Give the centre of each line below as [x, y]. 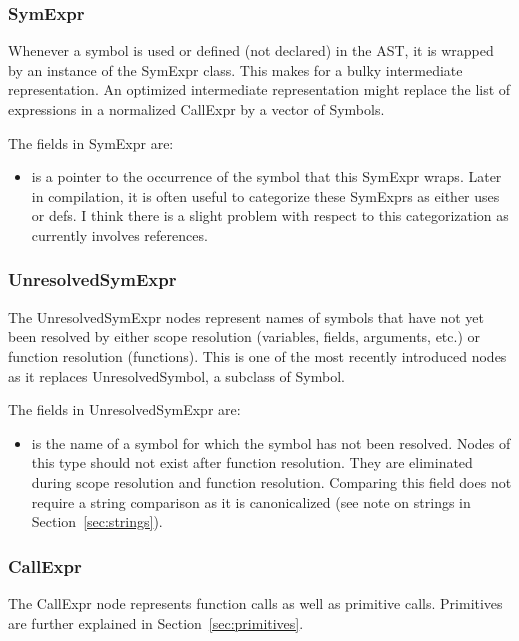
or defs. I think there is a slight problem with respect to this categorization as [270, 215]
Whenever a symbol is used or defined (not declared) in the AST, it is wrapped [251, 50]
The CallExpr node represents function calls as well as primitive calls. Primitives [255, 602]
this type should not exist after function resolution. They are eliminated [252, 462]
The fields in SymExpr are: [91, 142]
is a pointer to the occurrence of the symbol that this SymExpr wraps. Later [266, 176]
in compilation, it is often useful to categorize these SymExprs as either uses [265, 195]
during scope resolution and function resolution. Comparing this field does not [271, 481]
